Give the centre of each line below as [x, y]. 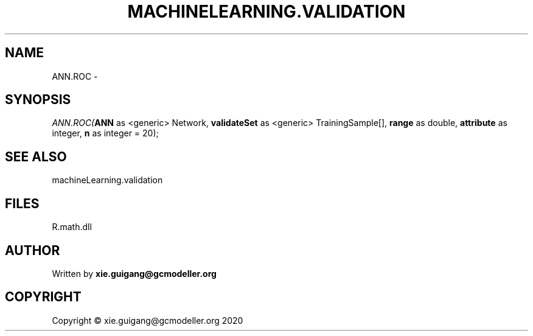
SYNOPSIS [38, 100]
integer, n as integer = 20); [105, 133]
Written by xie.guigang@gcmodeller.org [134, 273]
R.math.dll [72, 227]
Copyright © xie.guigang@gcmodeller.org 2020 [148, 320]
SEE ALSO [36, 156]
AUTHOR [33, 250]
